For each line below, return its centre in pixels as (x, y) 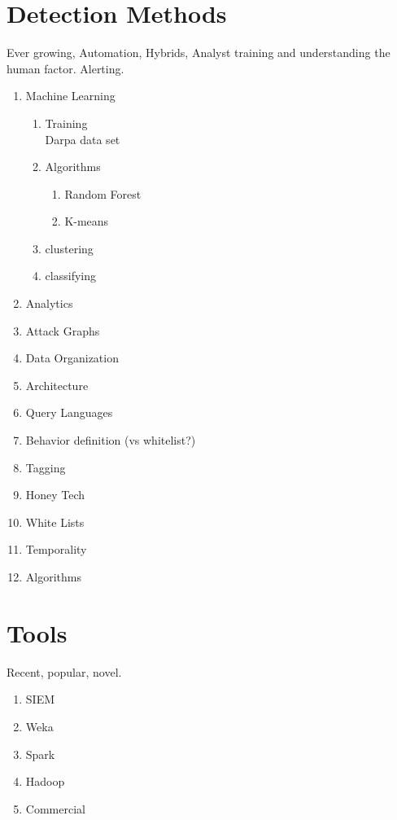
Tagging (46, 467)
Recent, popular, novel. (64, 671)
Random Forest (103, 193)
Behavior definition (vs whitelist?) (111, 440)
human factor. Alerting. (65, 68)
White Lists (55, 522)
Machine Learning (70, 96)
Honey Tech (55, 495)
